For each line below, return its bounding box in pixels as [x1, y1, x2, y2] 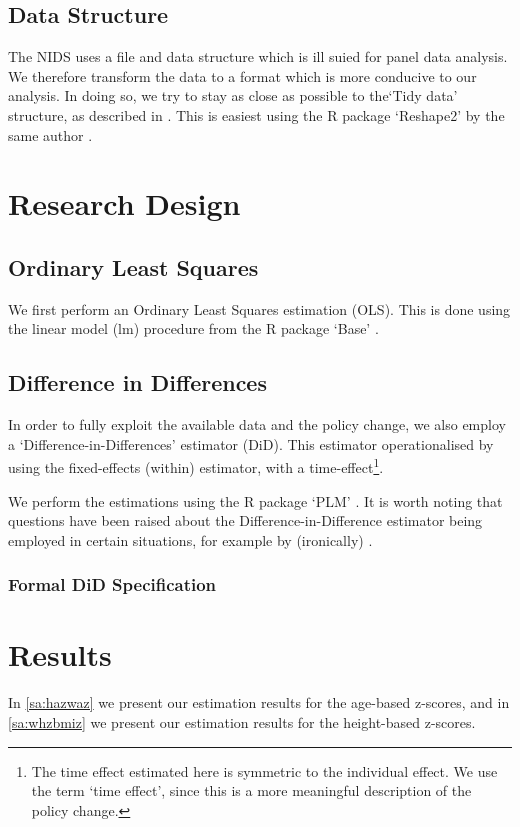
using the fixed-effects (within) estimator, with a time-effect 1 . [8, 454, 384, 477]
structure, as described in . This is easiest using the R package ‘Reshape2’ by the [8, 104, 505, 125]
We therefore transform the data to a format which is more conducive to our [8, 65, 477, 86]
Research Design [8, 183, 241, 224]
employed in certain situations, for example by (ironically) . [8, 529, 373, 550]
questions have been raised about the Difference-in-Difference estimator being [8, 510, 483, 531]
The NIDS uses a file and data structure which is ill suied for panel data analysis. [8, 46, 508, 67]
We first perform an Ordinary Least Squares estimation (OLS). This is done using [8, 298, 511, 319]
